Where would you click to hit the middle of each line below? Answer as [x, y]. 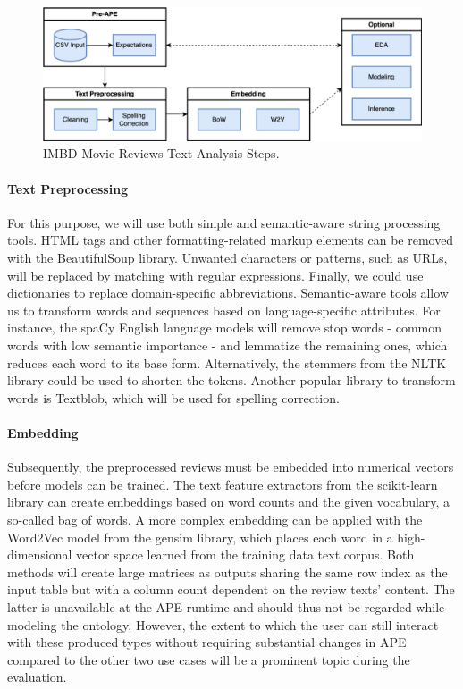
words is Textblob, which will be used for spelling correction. [173, 397]
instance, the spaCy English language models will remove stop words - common [225, 328]
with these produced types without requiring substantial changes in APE [207, 642]
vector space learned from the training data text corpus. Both [245, 555]
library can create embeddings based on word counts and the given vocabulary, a [229, 502]
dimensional [40, 555]
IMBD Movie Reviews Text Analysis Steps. [161, 153]
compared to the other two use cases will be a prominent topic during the [209, 659]
